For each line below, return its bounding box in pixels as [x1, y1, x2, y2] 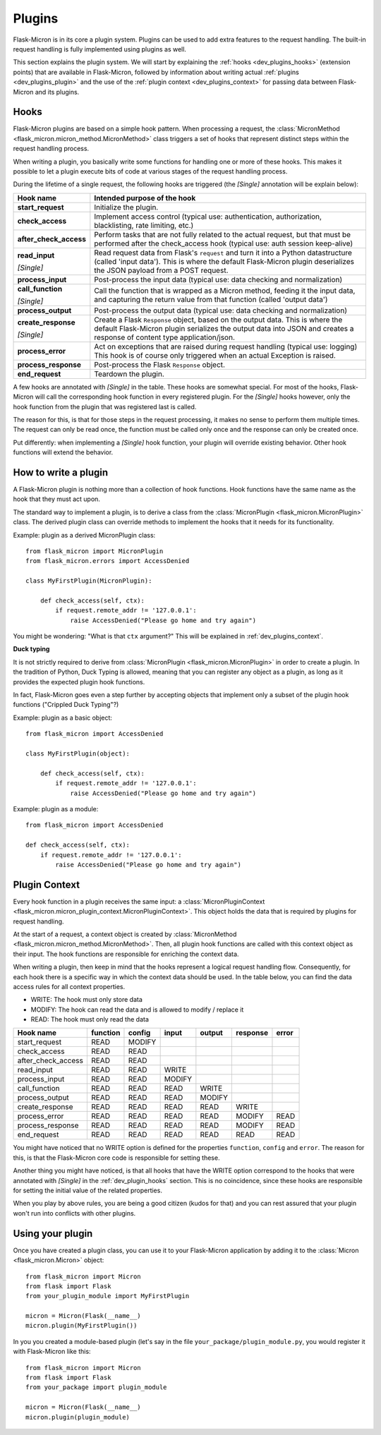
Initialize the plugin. [94, 202, 159, 212]
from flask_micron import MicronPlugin [25, 547, 164, 555]
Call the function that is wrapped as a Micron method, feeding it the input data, [94, 286, 356, 296]
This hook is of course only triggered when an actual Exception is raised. [94, 350, 337, 360]
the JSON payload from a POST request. [94, 265, 229, 275]
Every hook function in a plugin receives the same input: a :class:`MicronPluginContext [13, 897, 265, 906]
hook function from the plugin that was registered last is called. [13, 402, 197, 411]
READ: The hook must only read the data [30, 1015, 150, 1024]
